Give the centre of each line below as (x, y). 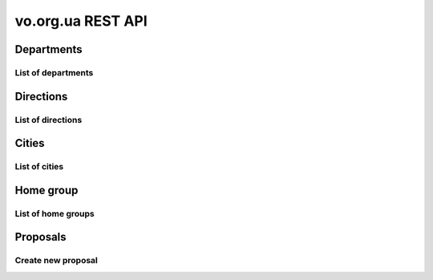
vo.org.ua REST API (81, 21)
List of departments (54, 72)
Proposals (41, 237)
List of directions (49, 120)
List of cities (39, 167)
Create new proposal (56, 261)
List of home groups (55, 213)
